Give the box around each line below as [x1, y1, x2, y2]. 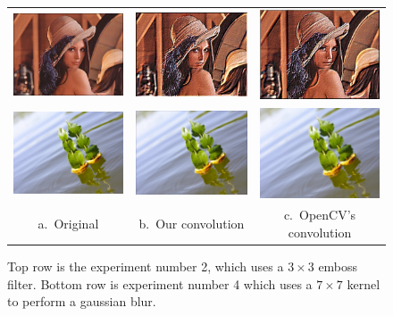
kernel [347, 274, 380, 293]
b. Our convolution [138, 214, 245, 233]
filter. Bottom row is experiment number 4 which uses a [7, 274, 313, 293]
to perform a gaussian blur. [7, 292, 156, 311]
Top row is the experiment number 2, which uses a [7, 257, 284, 276]
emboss [318, 257, 358, 276]
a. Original [38, 214, 99, 233]
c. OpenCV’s [283, 205, 356, 224]
